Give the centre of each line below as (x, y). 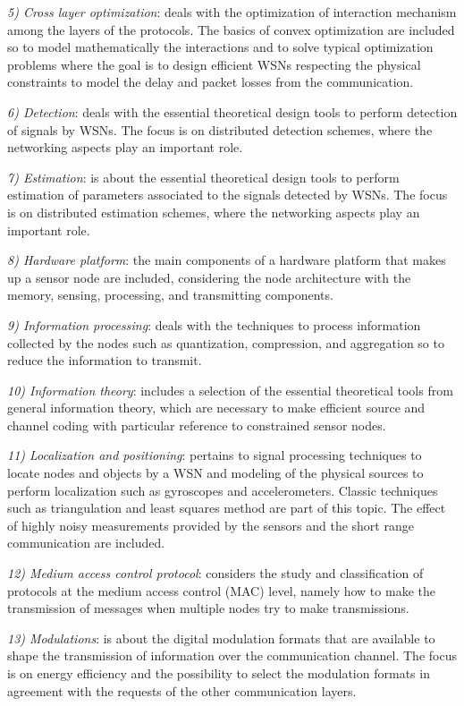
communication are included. (86, 543)
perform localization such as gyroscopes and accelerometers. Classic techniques (223, 490)
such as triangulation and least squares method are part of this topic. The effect (227, 508)
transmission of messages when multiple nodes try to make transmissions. (208, 608)
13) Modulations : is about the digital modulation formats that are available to (221, 638)
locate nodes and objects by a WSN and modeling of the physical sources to (215, 473)
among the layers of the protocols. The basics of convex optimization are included (231, 29)
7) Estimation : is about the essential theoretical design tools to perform (203, 177)
